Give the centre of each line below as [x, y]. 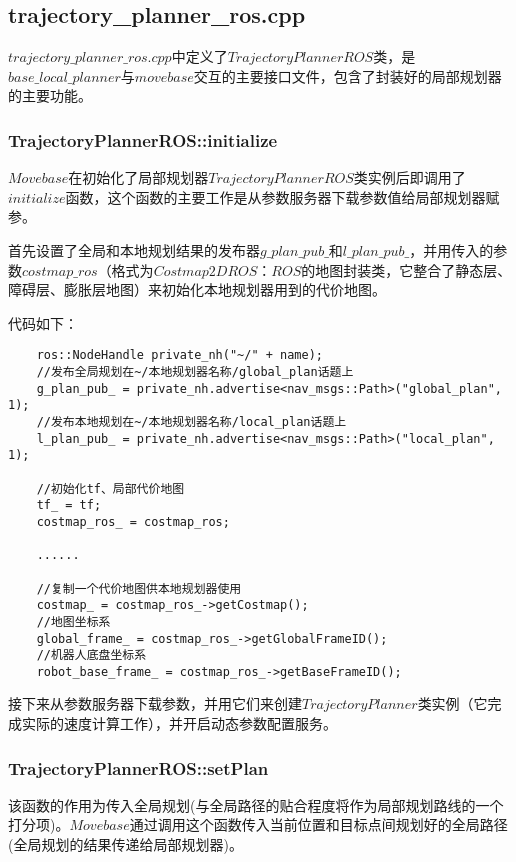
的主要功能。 [50, 95]
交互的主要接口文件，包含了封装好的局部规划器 [347, 75]
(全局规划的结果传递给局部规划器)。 [125, 844]
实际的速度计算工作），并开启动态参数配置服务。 [179, 723]
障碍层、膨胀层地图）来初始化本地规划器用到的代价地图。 [197, 289]
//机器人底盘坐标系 [91, 655]
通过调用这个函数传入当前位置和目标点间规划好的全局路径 [318, 824]
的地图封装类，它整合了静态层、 [406, 269]
